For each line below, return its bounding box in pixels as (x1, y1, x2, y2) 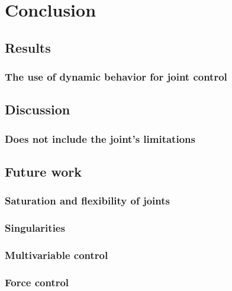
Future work (5, 162, 82, 181)
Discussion (5, 100, 70, 119)
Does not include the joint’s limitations (5, 131, 195, 146)
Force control (5, 274, 69, 289)
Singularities (5, 220, 65, 235)
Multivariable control (5, 248, 108, 263)
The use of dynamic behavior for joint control (5, 69, 227, 84)
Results (5, 38, 51, 56)
